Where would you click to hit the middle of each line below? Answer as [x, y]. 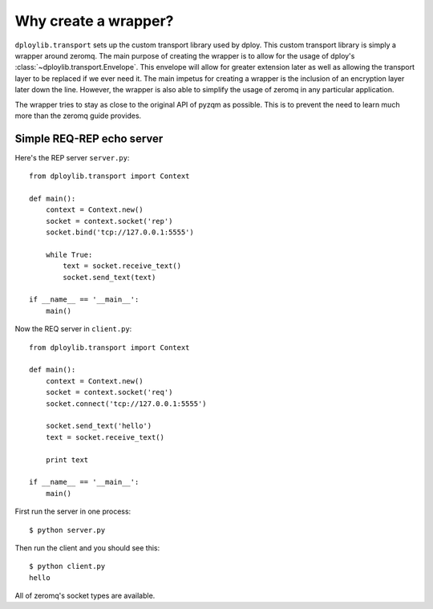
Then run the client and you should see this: [87, 548]
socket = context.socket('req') [109, 392]
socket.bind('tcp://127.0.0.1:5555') [119, 232]
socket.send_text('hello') [99, 426]
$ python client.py [67, 566]
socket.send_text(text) [109, 277]
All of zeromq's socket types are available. [85, 596]
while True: [69, 254]
